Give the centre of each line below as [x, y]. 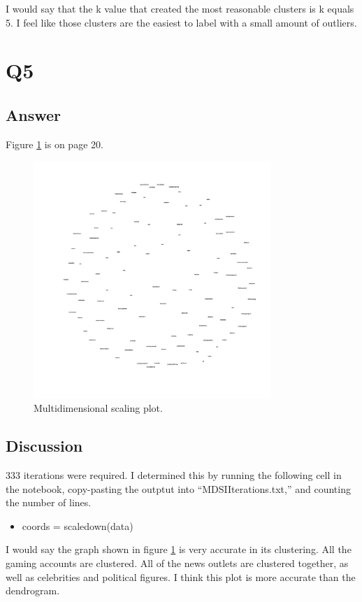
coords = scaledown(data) [78, 525]
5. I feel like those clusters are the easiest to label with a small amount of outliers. [181, 22]
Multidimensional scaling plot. [98, 408]
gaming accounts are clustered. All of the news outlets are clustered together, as [177, 562]
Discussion [44, 446]
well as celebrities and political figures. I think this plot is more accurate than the [181, 576]
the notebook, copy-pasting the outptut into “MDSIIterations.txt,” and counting [178, 488]
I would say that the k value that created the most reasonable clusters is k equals [180, 8]
